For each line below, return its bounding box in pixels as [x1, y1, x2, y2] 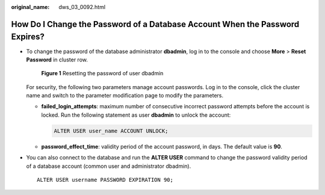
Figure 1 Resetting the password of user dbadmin [41, 70, 164, 77]
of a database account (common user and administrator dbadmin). [26, 162, 191, 170]
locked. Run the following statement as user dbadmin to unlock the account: [41, 111, 231, 119]
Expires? [11, 32, 45, 42]
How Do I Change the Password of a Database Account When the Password [11, 19, 300, 29]
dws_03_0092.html [58, 4, 105, 10]
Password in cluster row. [26, 56, 88, 63]
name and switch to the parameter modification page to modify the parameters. [26, 92, 224, 99]
